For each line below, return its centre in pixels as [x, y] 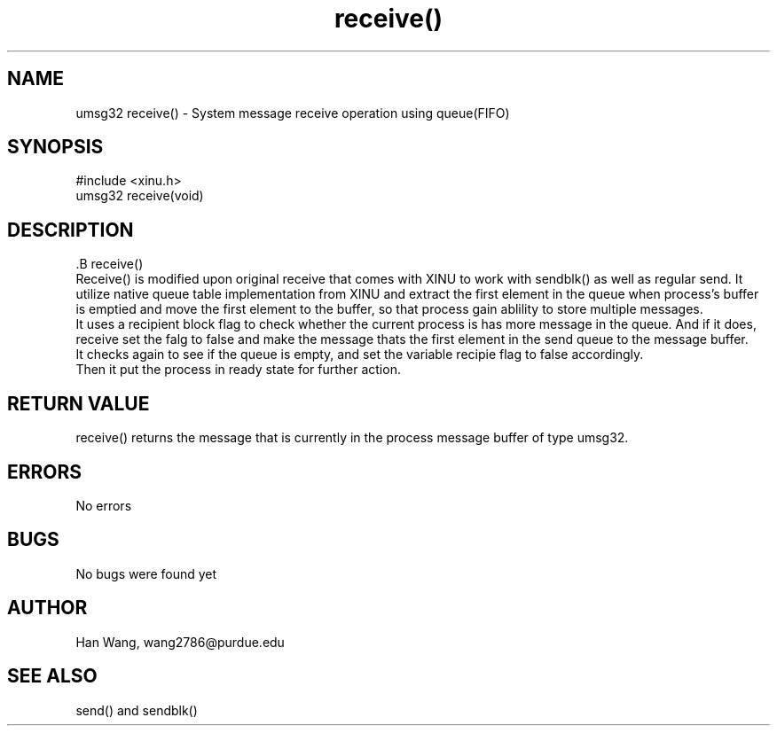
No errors [104, 505]
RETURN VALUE [78, 403]
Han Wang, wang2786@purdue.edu [180, 642]
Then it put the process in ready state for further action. [238, 370]
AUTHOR [47, 608]
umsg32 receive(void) [140, 196]
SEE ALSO [52, 676]
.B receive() [110, 264]
